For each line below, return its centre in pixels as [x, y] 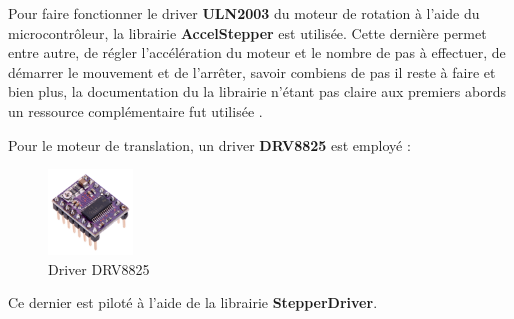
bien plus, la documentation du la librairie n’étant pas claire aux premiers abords [257, 91]
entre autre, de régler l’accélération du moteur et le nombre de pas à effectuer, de [257, 52]
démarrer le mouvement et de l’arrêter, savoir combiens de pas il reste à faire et [252, 71]
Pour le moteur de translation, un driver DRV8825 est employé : [209, 144]
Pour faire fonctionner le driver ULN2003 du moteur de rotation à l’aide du [244, 13]
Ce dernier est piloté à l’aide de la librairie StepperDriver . [193, 302]
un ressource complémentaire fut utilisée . [135, 110]
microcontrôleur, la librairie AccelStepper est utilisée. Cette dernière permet [247, 32]
